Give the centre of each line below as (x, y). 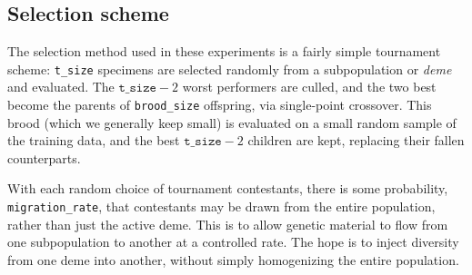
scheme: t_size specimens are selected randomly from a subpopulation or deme (230, 69)
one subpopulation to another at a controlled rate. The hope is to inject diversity (233, 242)
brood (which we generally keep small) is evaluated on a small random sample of (232, 122)
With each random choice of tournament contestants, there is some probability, (228, 188)
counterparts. (44, 157)
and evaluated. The (61, 87)
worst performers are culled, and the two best (309, 87)
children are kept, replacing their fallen (356, 140)
